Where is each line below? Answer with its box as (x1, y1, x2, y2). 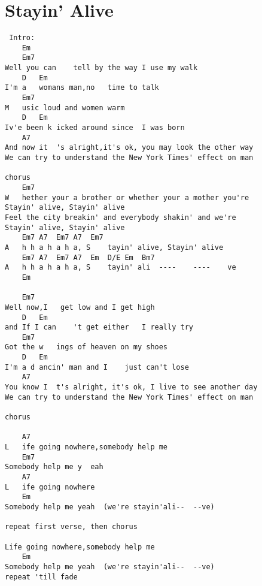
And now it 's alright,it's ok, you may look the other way (5, 143, 254, 152)
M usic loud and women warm (5, 103, 125, 112)
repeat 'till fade (5, 572, 78, 581)
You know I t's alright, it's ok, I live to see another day (5, 383, 258, 392)
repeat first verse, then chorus (5, 522, 138, 531)
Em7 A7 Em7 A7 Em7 (22, 233, 103, 242)
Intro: (9, 34, 35, 43)
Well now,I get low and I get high (5, 303, 155, 312)
